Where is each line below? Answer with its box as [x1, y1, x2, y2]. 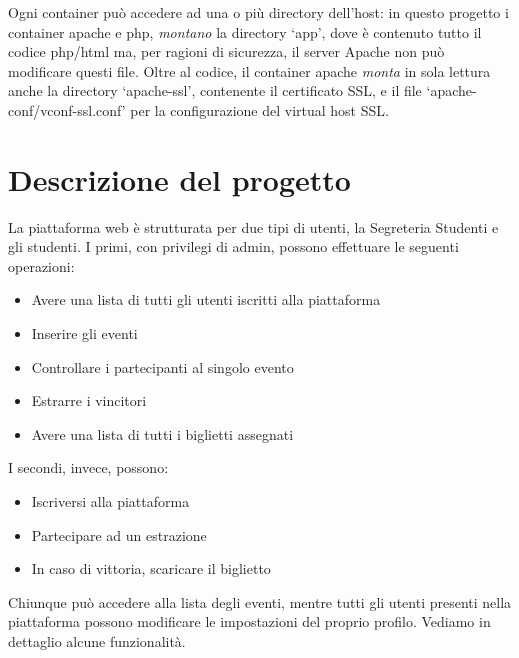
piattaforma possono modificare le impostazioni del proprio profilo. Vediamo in [8, 611, 491, 632]
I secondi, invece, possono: [8, 457, 169, 478]
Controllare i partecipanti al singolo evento [31, 356, 294, 377]
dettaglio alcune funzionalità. [8, 631, 186, 651]
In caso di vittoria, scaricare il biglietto [31, 558, 271, 579]
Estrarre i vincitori [31, 390, 147, 411]
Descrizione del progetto [8, 158, 351, 199]
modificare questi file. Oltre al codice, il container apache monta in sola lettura [8, 60, 491, 81]
